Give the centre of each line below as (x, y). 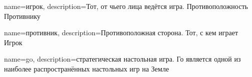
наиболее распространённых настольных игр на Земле (87, 68)
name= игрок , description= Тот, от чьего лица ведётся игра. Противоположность (126, 6)
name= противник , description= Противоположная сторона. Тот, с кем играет (121, 33)
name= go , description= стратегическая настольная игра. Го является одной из (122, 59)
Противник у (22, 16)
